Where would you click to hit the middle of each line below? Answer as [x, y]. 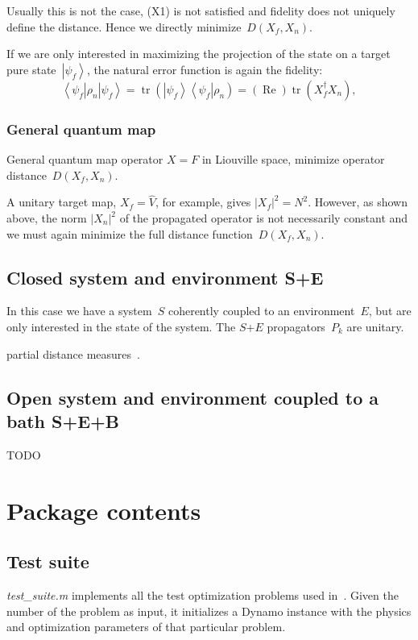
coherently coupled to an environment [261, 311]
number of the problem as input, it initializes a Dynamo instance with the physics [209, 611]
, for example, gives [203, 202]
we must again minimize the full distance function [130, 233]
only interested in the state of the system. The [121, 326]
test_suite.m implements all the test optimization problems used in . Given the [203, 594]
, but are [390, 311]
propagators [296, 326]
